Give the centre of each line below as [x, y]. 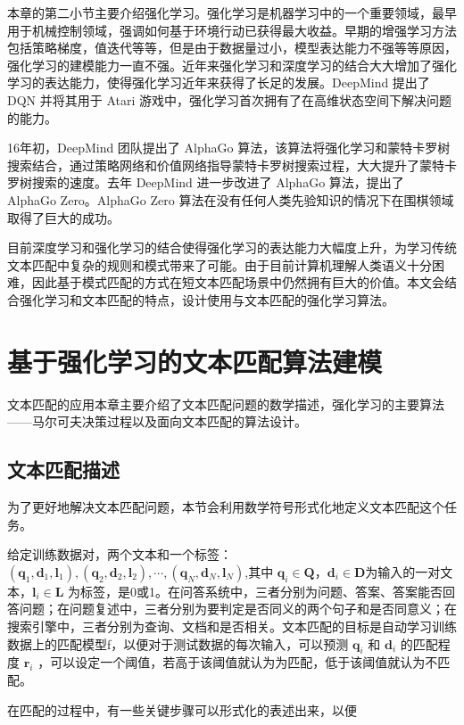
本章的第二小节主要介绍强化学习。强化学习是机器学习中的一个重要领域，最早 [232, 12]
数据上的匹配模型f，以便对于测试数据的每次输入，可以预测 [178, 643]
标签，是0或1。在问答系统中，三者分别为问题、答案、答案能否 [262, 591]
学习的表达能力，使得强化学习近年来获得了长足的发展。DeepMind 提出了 [219, 82]
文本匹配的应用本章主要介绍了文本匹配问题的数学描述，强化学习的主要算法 [226, 404]
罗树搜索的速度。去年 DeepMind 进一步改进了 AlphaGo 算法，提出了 [206, 182]
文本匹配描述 [63, 470]
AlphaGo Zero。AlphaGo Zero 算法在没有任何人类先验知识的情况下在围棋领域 [231, 199]
